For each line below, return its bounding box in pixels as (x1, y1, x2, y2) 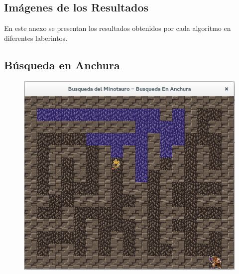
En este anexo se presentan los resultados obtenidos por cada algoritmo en (4, 23, 231, 33)
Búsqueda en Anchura (4, 57, 120, 72)
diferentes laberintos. (4, 32, 68, 43)
